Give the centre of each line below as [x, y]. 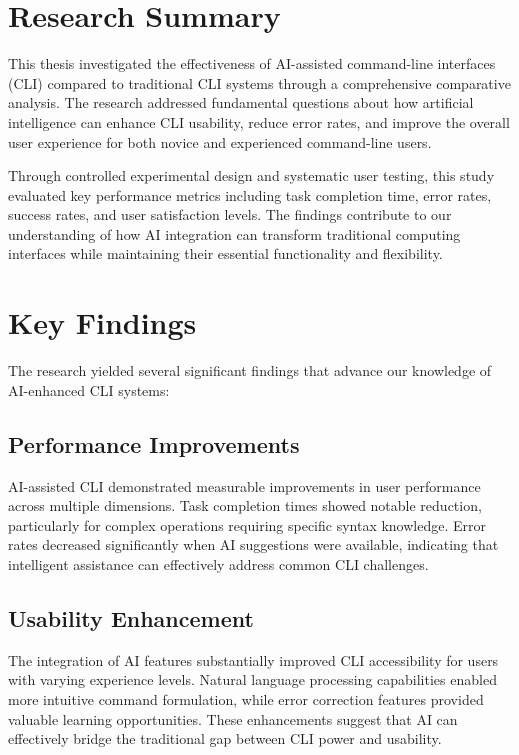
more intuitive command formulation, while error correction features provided [246, 698]
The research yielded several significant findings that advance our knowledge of [250, 370]
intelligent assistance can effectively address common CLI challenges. [218, 563]
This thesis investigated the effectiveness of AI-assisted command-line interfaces [252, 63]
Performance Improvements [154, 443]
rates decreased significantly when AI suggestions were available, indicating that [253, 544]
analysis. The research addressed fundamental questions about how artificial [241, 102]
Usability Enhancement [131, 617]
